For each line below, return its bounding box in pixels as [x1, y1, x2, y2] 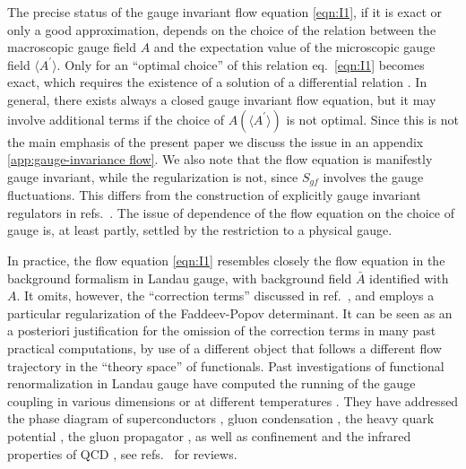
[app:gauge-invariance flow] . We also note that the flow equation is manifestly [7, 150, 433, 169]
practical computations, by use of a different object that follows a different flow [7, 338, 442, 357]
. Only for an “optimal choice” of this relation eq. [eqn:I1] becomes [56, 55, 425, 74]
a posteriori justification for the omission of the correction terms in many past [7, 321, 436, 340]
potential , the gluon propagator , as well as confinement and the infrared [7, 426, 411, 445]
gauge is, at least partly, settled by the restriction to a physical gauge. [7, 221, 393, 239]
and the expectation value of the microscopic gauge [153, 38, 436, 56]
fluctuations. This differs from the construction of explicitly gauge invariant [7, 186, 421, 204]
